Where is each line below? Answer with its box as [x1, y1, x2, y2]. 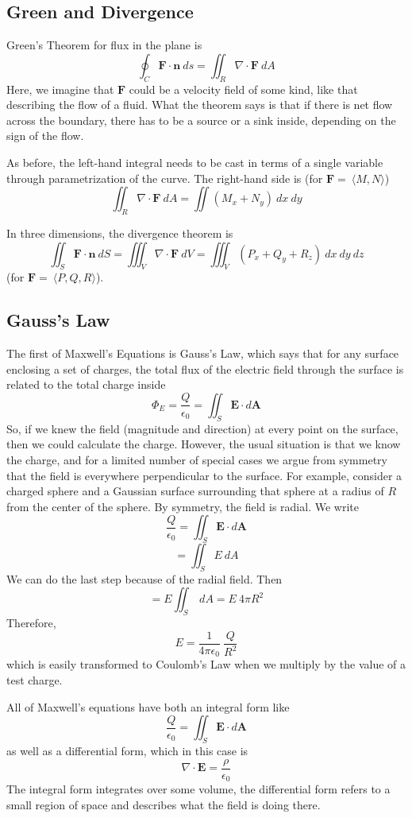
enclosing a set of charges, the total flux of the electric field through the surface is [6, 360, 404, 377]
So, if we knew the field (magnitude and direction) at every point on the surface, [6, 420, 399, 436]
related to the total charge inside [6, 376, 166, 393]
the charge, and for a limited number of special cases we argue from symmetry [6, 451, 387, 467]
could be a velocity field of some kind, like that [129, 80, 358, 97]
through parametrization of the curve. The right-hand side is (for [6, 169, 323, 186]
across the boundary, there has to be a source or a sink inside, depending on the [6, 111, 396, 128]
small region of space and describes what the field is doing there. [6, 796, 321, 812]
